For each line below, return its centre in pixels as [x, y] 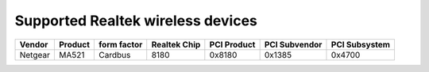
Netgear [35, 55]
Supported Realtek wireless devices [136, 21]
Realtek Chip [176, 44]
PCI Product [232, 44]
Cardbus [115, 55]
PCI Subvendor [293, 44]
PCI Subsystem [361, 44]
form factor [121, 44]
